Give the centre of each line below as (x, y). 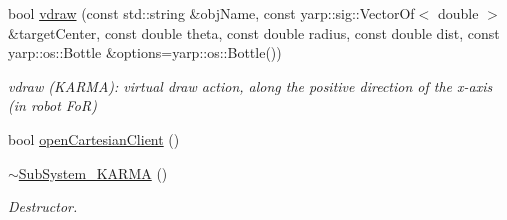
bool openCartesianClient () (94, 138)
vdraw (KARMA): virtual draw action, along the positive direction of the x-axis (250, 85)
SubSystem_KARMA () (93, 172)
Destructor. (43, 206)
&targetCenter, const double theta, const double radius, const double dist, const (254, 32)
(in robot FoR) (52, 105)
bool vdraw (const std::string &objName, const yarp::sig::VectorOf (211, 13)
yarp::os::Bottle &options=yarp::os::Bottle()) (145, 52)
